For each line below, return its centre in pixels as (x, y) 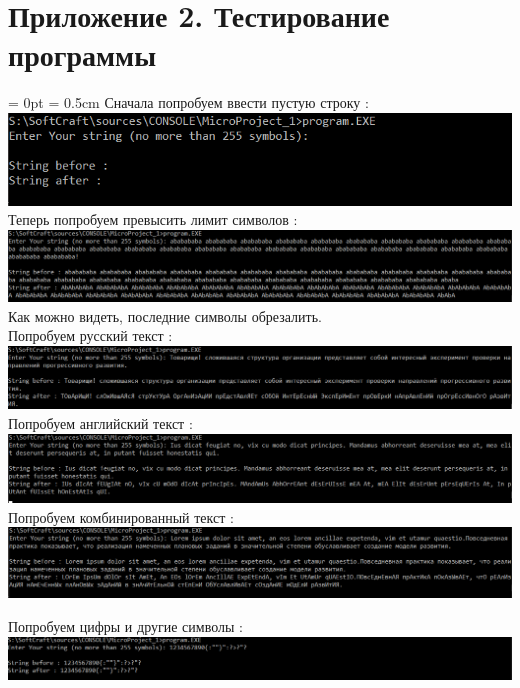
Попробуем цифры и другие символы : (125, 626)
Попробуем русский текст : (90, 335)
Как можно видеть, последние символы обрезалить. (165, 315)
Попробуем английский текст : (100, 422)
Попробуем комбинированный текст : (121, 516)
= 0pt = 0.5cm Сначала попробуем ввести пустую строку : (188, 102)
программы (82, 54)
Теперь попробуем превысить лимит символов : (153, 219)
